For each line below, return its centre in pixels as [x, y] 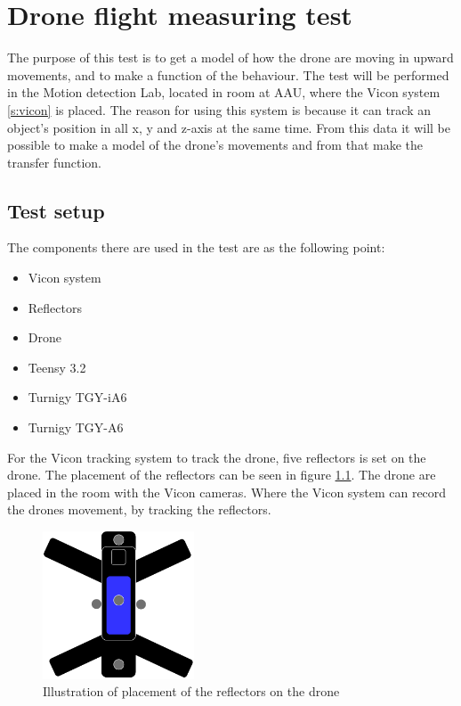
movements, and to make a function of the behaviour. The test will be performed [228, 74]
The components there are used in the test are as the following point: [196, 247]
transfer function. [54, 162]
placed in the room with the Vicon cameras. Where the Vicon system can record [227, 492]
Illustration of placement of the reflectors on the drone [191, 691]
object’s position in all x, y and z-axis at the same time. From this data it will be [229, 127]
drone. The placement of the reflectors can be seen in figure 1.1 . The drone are [222, 475]
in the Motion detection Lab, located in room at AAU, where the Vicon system [224, 92]
